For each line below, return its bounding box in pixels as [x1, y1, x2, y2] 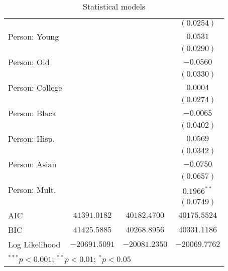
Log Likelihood [8, 238, 61, 250]
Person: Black [8, 107, 56, 119]
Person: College [8, 82, 62, 93]
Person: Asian [8, 158, 57, 170]
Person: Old [8, 56, 50, 68]
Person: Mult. [8, 184, 56, 195]
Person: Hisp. [8, 133, 55, 144]
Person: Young [8, 31, 59, 42]
